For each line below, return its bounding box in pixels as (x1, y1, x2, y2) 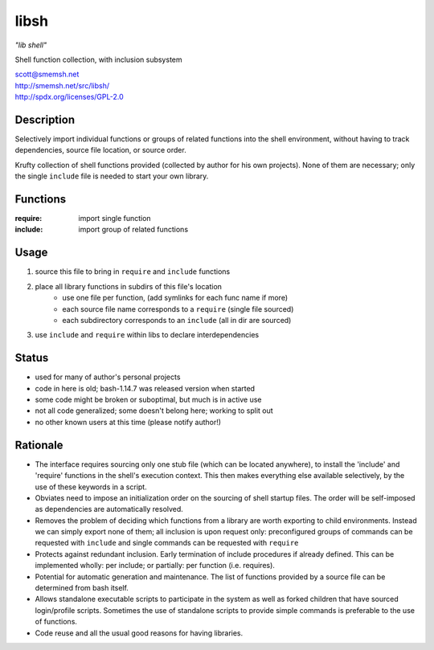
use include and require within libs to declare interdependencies (35, 330, 260, 340)
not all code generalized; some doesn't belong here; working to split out (35, 406, 273, 415)
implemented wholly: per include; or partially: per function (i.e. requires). (35, 561, 275, 570)
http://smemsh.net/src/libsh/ (14, 80, 110, 90)
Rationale (14, 438, 63, 452)
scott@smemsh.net (14, 69, 80, 80)
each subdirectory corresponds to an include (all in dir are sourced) (62, 315, 292, 325)
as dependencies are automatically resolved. (35, 505, 184, 514)
